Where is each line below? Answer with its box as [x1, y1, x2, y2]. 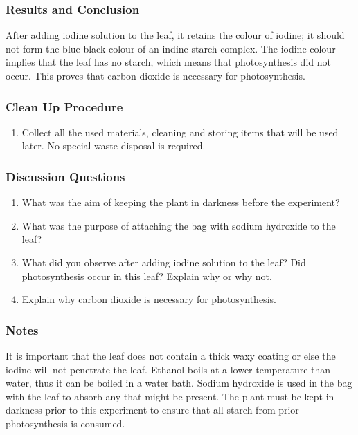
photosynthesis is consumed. [6, 416, 125, 430]
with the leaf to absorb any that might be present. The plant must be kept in [6, 389, 334, 403]
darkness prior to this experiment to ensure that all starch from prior [6, 402, 299, 417]
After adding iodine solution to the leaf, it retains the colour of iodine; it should [6, 28, 345, 42]
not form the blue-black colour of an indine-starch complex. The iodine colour [6, 41, 336, 55]
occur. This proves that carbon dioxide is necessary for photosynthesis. [6, 68, 305, 82]
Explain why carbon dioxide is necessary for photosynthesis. [21, 292, 276, 306]
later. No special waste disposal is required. [21, 138, 206, 153]
